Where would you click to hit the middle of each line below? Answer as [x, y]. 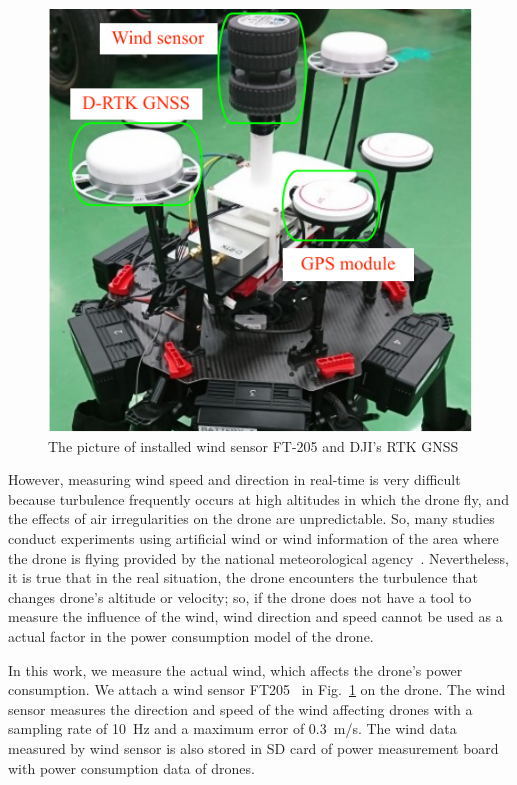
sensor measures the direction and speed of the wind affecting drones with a [240, 708]
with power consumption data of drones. [131, 767]
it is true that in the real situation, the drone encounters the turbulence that [243, 577]
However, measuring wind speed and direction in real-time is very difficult [234, 479]
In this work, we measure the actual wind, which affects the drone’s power [235, 669]
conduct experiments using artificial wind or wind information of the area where [253, 537]
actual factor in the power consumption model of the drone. [191, 635]
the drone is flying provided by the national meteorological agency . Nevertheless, [258, 557]
